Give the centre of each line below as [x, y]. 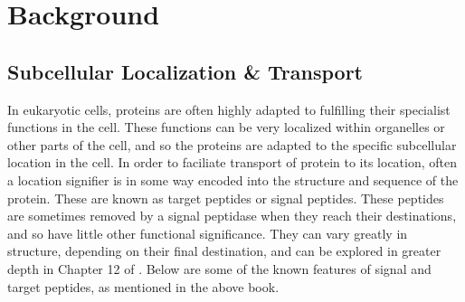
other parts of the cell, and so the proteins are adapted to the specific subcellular [232, 144]
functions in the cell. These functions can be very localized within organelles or [226, 127]
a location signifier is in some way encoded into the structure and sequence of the [233, 179]
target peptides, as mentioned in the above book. [143, 286]
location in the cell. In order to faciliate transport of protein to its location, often [232, 162]
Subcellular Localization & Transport [185, 71]
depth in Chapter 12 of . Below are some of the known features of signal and [219, 268]
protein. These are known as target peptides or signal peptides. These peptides [226, 198]
